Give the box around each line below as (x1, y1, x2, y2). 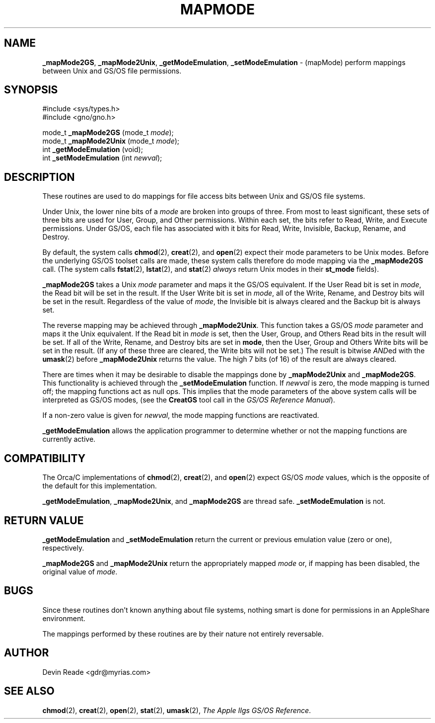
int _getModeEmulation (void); (42, 145, 143, 154)
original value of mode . (42, 567, 118, 576)
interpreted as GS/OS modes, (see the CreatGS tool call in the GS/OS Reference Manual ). (42, 396, 335, 404)
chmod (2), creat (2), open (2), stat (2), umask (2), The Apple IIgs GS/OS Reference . (42, 706, 311, 715)
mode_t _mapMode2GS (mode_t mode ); (42, 128, 174, 137)
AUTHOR (4, 646, 49, 659)
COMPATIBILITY (4, 452, 85, 465)
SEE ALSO (4, 685, 55, 698)
